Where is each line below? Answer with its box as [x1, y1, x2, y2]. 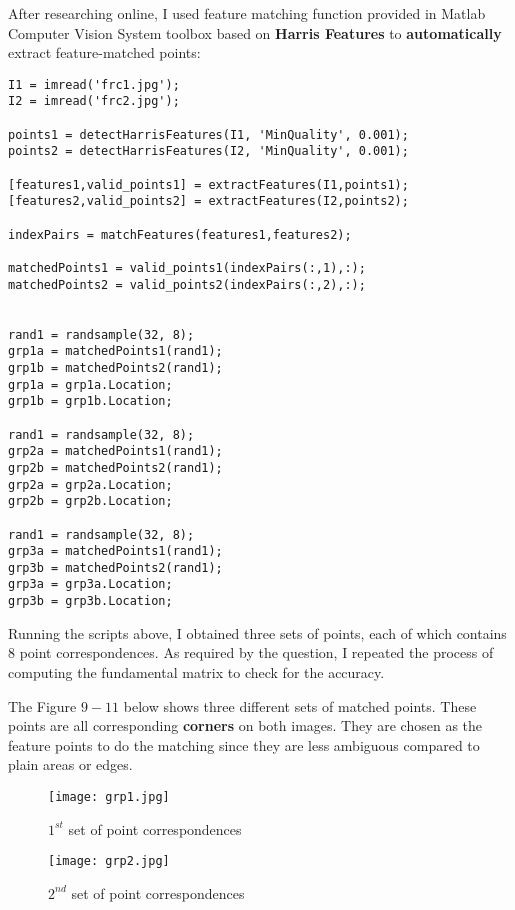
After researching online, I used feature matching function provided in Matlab [8, 3, 486, 23]
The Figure [8, 695, 77, 716]
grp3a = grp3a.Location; [8, 577, 173, 592]
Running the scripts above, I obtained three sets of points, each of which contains [8, 622, 507, 643]
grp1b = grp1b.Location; [8, 394, 173, 409]
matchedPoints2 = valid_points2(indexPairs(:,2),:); [8, 277, 366, 292]
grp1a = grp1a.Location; [8, 377, 173, 392]
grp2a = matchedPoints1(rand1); [8, 444, 223, 459]
